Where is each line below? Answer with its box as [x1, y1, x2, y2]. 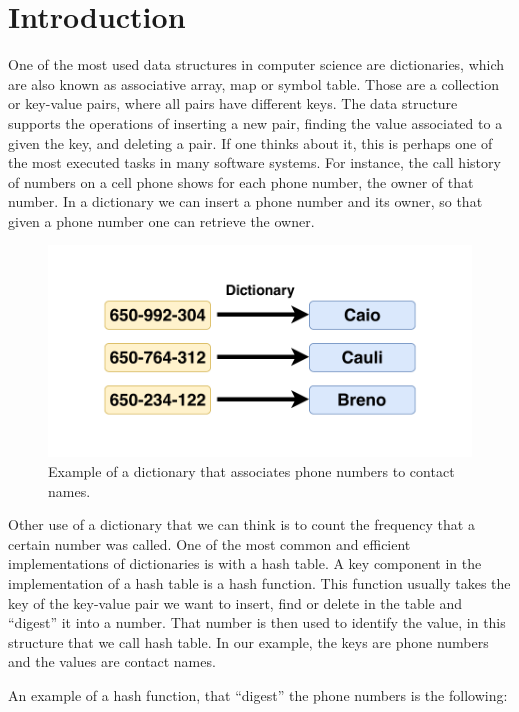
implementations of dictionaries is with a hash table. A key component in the [8, 553, 482, 574]
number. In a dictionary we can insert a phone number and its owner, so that [8, 191, 483, 212]
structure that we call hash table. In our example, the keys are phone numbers [8, 631, 489, 652]
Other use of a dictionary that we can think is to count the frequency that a [8, 514, 475, 535]
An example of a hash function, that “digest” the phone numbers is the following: [8, 685, 508, 705]
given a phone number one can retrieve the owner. [8, 210, 315, 231]
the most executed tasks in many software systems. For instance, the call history [8, 152, 501, 173]
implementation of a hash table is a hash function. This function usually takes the [8, 573, 511, 594]
